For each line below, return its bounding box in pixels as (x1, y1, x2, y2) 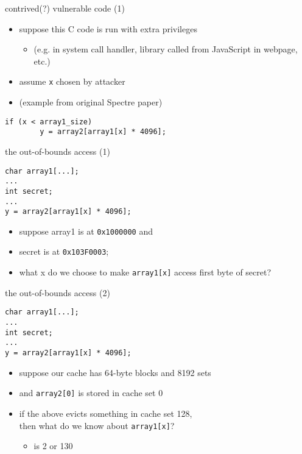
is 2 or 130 (33, 439, 73, 452)
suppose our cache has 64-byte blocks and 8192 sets (19, 366, 211, 378)
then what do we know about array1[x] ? (19, 419, 175, 431)
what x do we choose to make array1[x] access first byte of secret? (19, 266, 272, 278)
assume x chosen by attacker (19, 75, 125, 88)
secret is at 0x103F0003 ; (19, 245, 109, 258)
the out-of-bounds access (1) (5, 144, 110, 157)
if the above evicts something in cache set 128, (19, 406, 192, 419)
